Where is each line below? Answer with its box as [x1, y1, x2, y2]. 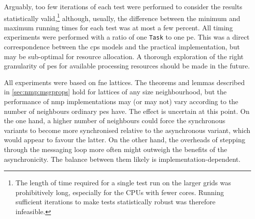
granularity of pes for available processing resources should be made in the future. [4, 61, 250, 71]
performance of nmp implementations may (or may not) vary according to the [4, 96, 238, 107]
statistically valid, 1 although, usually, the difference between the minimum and [4, 11, 240, 23]
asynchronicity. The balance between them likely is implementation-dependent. [4, 153, 241, 164]
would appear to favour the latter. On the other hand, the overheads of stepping [4, 134, 245, 145]
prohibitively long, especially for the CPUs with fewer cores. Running [15, 187, 224, 197]
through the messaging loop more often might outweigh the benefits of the [4, 144, 227, 154]
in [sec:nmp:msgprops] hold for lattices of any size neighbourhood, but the [4, 87, 227, 97]
